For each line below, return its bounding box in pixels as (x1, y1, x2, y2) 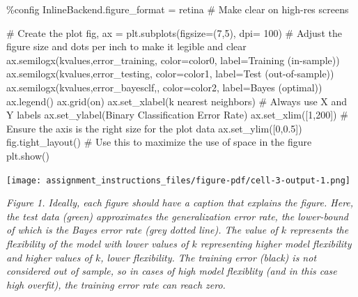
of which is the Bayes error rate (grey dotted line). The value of (6, 222, 278, 237)
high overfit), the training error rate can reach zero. (6, 277, 226, 291)
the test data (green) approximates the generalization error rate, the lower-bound (6, 208, 348, 223)
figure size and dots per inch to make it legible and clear (6, 39, 247, 54)
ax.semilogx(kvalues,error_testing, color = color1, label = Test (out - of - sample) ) (6, 66, 334, 81)
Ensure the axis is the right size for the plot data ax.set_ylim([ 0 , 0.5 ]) (6, 121, 302, 135)
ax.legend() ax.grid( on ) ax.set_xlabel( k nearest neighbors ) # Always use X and (6, 93, 348, 108)
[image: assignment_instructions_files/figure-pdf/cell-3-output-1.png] (6, 175, 350, 185)
